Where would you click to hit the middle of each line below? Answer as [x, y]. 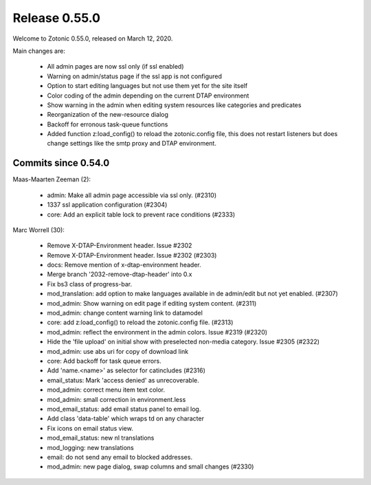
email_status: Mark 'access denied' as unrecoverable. [123, 380]
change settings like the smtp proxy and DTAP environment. [132, 144]
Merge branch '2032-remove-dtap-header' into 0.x [120, 274]
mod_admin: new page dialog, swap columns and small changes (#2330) [150, 466]
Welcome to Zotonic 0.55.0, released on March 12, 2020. [93, 38]
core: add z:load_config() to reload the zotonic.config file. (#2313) [140, 322]
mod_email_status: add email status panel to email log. [124, 409]
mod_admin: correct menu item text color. [106, 390]
